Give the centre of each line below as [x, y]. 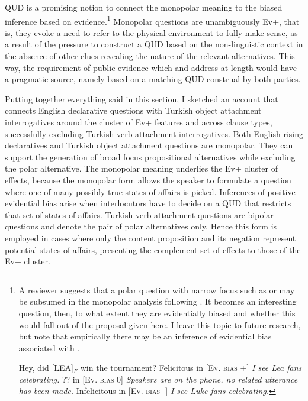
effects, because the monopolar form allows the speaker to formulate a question [148, 180]
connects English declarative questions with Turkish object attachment [133, 110]
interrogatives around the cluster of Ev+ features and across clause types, [139, 122]
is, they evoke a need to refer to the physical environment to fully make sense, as [151, 32]
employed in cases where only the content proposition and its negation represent [150, 237]
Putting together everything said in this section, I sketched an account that [142, 98]
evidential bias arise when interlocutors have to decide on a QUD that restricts [148, 203]
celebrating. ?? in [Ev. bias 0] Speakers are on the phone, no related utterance [158, 379]
